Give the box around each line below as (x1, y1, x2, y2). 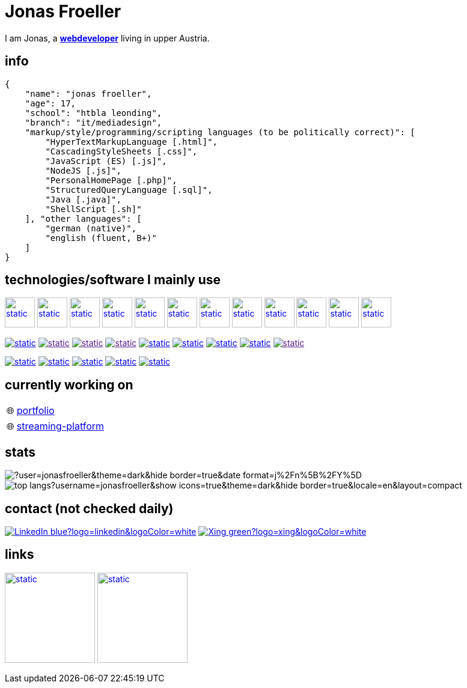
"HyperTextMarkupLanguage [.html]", (45, 136, 218, 147)
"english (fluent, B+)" (45, 233, 157, 243)
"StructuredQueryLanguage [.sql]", (45, 184, 213, 195)
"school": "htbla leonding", (25, 108, 162, 118)
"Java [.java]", (45, 194, 121, 204)
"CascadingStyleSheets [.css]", (45, 146, 198, 156)
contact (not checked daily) (5, 501, 174, 516)
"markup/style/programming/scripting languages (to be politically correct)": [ (25, 127, 415, 137)
